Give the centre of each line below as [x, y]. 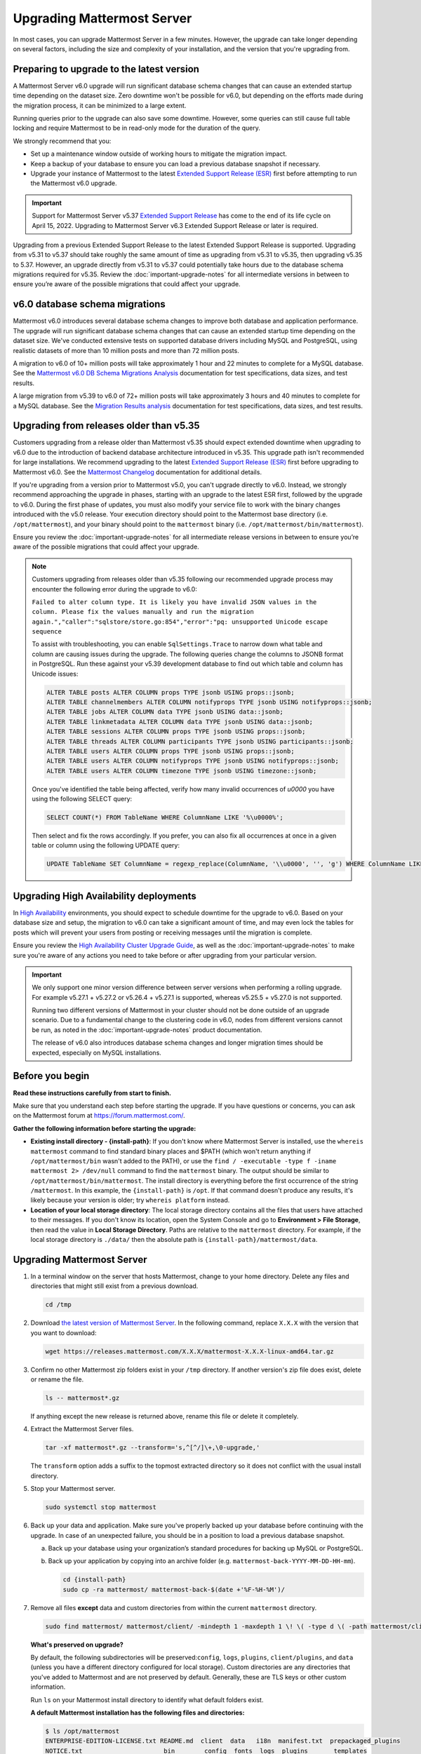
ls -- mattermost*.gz [82, 1398]
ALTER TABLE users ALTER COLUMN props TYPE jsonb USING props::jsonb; [171, 751]
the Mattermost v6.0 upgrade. [74, 183]
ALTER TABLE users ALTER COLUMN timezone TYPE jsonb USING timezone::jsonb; [182, 771]
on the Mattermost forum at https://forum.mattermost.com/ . [99, 1116]
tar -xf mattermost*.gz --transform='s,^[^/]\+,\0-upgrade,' [153, 1448]
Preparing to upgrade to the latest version [106, 69]
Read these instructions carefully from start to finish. [92, 1093]
